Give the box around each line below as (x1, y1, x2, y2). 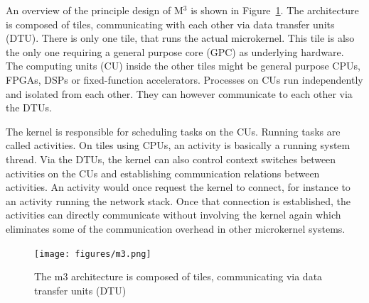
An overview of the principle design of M (6, 3, 183, 17)
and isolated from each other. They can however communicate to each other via (6, 86, 353, 101)
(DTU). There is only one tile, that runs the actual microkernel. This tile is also (6, 31, 355, 45)
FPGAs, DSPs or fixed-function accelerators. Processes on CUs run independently (6, 72, 363, 87)
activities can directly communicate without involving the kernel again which (6, 207, 341, 222)
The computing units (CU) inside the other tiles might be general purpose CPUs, (6, 58, 360, 73)
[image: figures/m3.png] (34, 248, 151, 259)
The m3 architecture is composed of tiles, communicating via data (34, 269, 323, 284)
